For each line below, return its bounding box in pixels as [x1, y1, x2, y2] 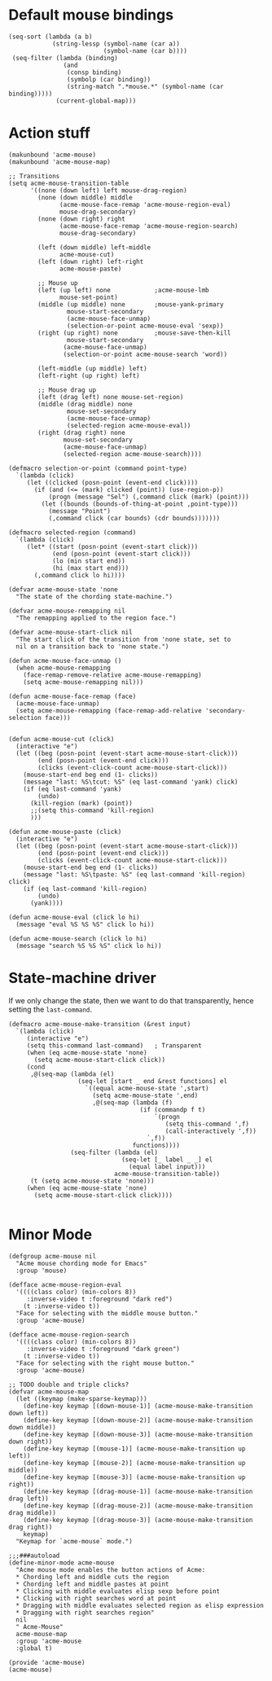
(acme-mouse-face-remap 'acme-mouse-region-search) [59, 222, 239, 230]
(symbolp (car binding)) [66, 75, 151, 83]
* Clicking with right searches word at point [15, 1594, 177, 1602]
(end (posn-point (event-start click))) [51, 550, 191, 558]
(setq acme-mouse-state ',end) [92, 1091, 199, 1099]
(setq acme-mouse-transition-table [8, 179, 129, 187]
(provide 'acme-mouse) [8, 1658, 86, 1666]
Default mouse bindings [8, 6, 173, 24]
